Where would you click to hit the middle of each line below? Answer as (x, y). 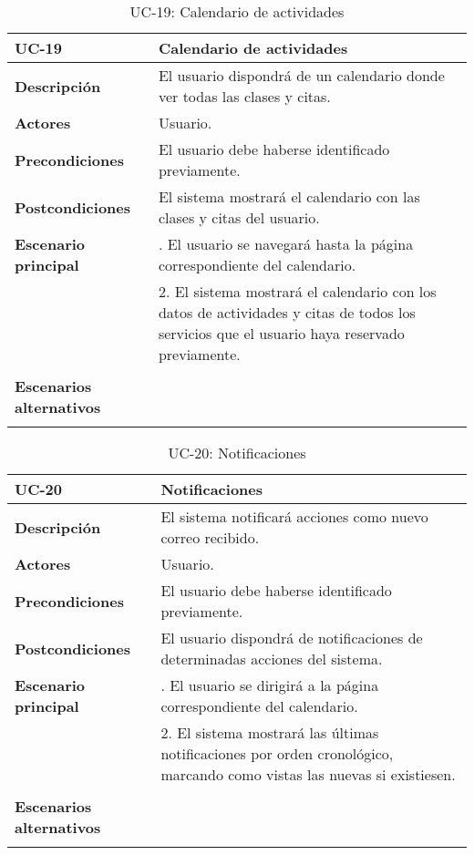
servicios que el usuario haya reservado (281, 333)
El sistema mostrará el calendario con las (289, 196)
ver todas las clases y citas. (244, 96)
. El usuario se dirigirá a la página (270, 685)
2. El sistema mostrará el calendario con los (297, 291)
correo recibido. (210, 537)
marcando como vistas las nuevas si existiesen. (308, 774)
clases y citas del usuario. (239, 217)
